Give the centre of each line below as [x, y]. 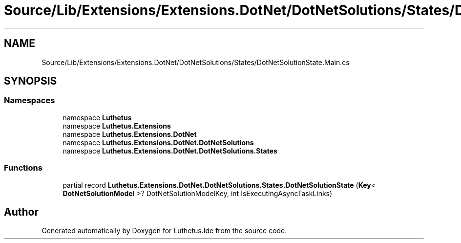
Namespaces [30, 100]
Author [21, 212]
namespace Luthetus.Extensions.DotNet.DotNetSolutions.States [170, 151]
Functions [23, 168]
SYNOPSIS [31, 81]
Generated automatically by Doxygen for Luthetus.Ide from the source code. [164, 231]
